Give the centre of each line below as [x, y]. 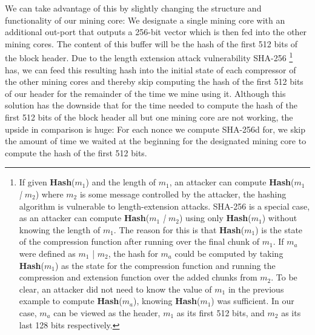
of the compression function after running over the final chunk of [139, 241]
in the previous [256, 289]
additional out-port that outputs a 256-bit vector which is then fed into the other [156, 32]
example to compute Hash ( [71, 301]
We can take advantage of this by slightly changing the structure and [133, 8]
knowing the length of [60, 229]
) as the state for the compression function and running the [165, 265]
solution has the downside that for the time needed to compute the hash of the [151, 105]
